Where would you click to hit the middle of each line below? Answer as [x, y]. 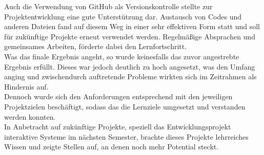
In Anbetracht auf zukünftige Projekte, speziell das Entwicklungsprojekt [118, 127]
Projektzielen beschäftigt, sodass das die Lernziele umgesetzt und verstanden [125, 106]
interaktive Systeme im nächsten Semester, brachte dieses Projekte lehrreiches [126, 136]
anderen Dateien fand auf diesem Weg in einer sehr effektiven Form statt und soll [132, 26]
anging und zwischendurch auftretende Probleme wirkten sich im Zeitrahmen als [130, 76]
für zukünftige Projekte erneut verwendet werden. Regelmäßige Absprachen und [130, 36]
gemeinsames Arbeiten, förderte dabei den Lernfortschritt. [96, 46]
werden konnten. [30, 116]
